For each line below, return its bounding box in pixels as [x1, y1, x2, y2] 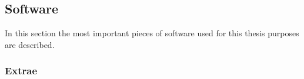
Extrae [5, 63, 38, 78]
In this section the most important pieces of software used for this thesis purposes [5, 27, 299, 39]
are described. [5, 38, 55, 50]
